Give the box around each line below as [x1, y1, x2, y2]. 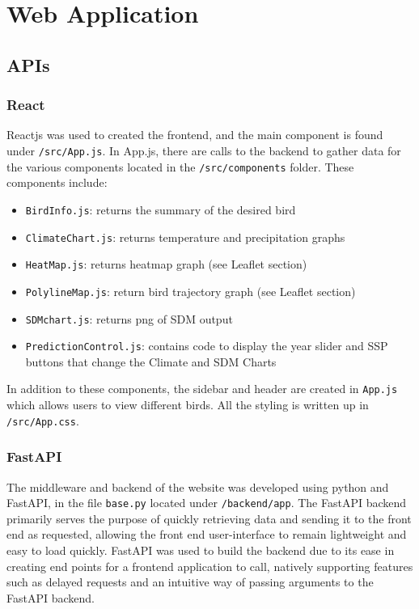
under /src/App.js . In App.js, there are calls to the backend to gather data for [6, 142, 401, 159]
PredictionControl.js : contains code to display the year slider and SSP [25, 337, 388, 354]
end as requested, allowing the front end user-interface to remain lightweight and [6, 526, 407, 543]
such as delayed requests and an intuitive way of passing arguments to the [6, 573, 374, 590]
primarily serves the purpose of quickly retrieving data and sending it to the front [6, 510, 412, 527]
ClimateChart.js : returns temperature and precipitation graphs [25, 228, 345, 245]
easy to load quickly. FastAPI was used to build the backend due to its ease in [6, 541, 395, 558]
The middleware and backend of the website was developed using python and [6, 478, 389, 495]
